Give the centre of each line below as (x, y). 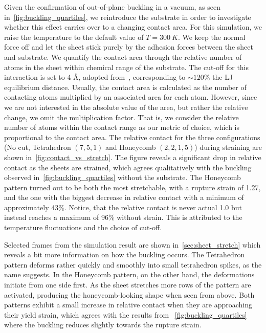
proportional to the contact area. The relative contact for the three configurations (132, 137)
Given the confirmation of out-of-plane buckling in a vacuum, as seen (113, 7)
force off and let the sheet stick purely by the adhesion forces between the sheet (129, 47)
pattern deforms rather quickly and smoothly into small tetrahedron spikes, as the (133, 264)
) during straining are (228, 147)
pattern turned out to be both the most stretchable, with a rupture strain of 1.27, (132, 187)
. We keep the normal (212, 37)
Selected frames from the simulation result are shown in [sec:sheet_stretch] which (132, 244)
